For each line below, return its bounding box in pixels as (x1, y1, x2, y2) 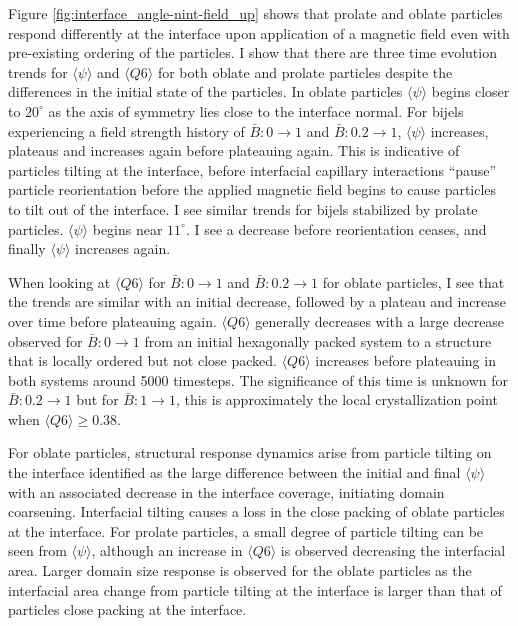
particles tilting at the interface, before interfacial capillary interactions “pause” (8, 159, 497, 180)
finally (8, 238, 46, 259)
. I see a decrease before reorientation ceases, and (185, 218, 487, 239)
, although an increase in (91, 540, 243, 561)
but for (76, 389, 119, 410)
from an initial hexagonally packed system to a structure (144, 330, 492, 351)
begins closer (431, 81, 510, 102)
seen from (8, 540, 67, 561)
